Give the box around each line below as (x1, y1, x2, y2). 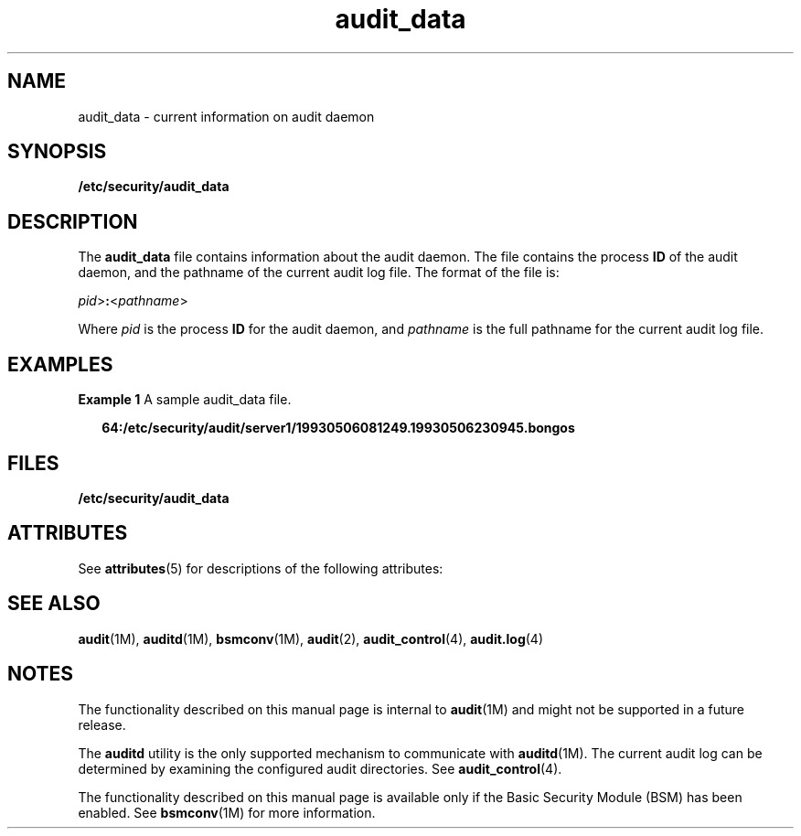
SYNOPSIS (7, 140, 107, 164)
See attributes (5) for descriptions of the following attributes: (78, 560, 443, 576)
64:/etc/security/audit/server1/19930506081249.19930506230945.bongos (101, 420, 575, 436)
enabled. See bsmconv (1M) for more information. (78, 804, 376, 820)
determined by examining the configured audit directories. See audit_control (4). (78, 760, 562, 777)
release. (78, 716, 126, 733)
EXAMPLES (7, 352, 113, 376)
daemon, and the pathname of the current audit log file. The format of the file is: (78, 264, 560, 281)
